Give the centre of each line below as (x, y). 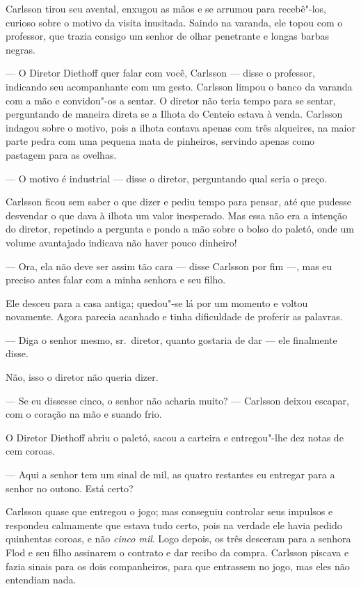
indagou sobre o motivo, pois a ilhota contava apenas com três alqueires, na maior (180, 127)
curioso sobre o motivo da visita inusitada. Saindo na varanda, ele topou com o (174, 22)
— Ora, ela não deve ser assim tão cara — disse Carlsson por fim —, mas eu (169, 266)
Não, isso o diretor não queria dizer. (82, 377)
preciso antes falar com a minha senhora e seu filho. (116, 280)
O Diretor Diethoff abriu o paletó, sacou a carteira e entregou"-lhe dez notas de (175, 437)
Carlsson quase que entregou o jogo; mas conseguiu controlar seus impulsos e (169, 511)
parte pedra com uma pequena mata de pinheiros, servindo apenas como (160, 141)
